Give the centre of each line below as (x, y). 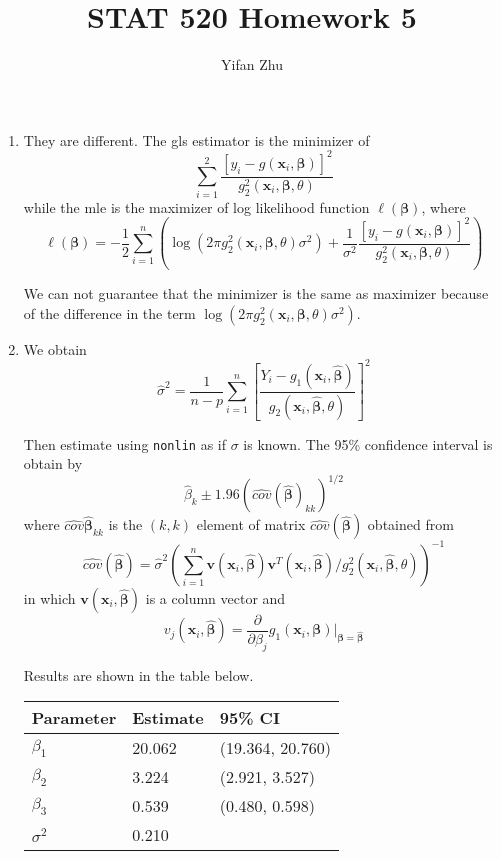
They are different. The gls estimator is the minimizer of (196, 139)
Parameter (74, 718)
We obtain (55, 348)
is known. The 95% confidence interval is (368, 443)
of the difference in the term (109, 312)
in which (49, 597)
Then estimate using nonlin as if (125, 443)
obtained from (410, 524)
